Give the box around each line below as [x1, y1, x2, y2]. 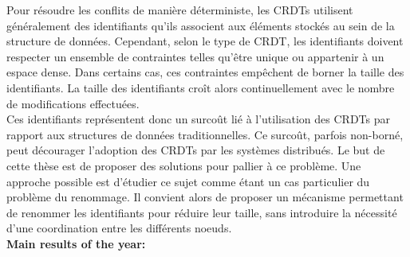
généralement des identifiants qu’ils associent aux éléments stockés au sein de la [6, 17, 395, 33]
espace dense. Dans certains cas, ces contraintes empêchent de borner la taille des [6, 64, 404, 80]
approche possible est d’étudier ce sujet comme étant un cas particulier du [6, 173, 370, 189]
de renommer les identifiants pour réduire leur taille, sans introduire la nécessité [6, 204, 397, 220]
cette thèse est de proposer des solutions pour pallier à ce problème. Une [6, 157, 361, 173]
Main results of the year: [6, 235, 146, 251]
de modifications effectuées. [6, 95, 140, 111]
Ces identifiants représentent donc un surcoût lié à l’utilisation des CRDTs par [6, 111, 390, 127]
